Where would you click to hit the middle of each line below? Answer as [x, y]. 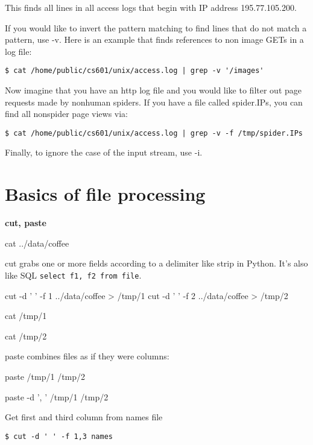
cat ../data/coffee [37, 243]
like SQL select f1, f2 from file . [73, 275]
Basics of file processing [105, 194]
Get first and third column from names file [84, 417]
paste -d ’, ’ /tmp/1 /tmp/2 [57, 396]
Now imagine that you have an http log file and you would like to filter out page [153, 90]
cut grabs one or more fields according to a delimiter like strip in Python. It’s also [156, 263]
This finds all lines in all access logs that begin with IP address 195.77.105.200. [151, 7]
